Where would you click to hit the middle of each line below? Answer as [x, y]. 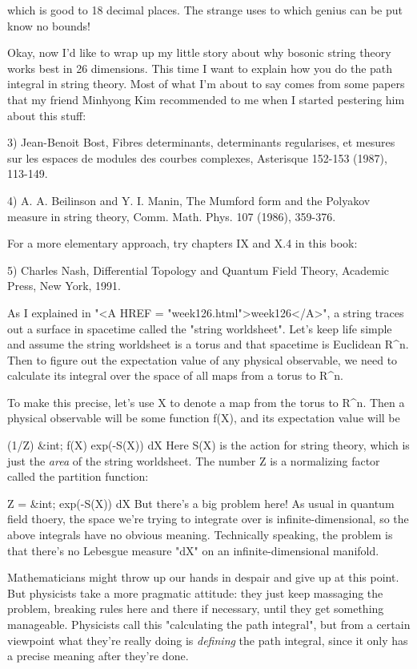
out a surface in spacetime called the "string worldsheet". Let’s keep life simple [200, 328]
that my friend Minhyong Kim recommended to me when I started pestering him [206, 99]
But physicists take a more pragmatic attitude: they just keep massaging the [195, 592]
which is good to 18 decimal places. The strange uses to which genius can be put [205, 10]
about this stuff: [47, 115]
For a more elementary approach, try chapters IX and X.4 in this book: [182, 243]
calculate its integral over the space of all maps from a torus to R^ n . [175, 375]
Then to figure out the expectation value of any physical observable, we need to [202, 359]
